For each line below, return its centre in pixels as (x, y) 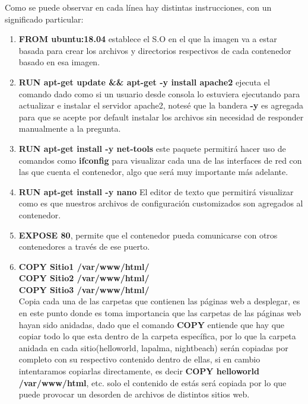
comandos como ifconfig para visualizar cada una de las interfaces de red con (160, 160)
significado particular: (44, 19)
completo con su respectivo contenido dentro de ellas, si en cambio (139, 359)
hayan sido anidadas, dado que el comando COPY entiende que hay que (152, 324)
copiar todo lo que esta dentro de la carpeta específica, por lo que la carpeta (157, 336)
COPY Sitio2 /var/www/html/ (84, 278)
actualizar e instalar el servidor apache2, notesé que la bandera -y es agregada (161, 105)
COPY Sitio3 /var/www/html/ (84, 289)
